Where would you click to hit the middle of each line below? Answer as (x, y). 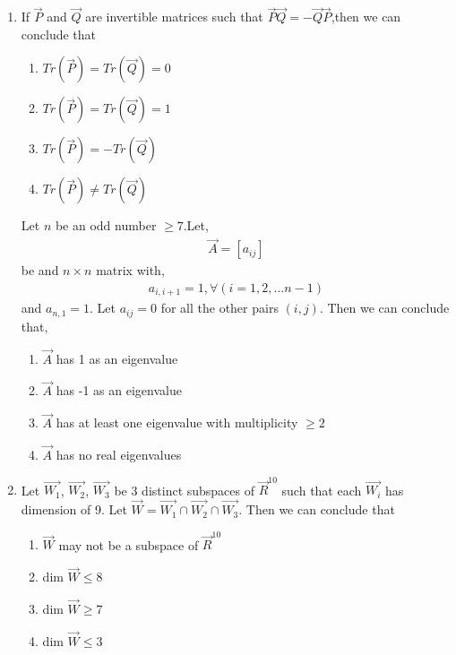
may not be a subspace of (129, 544)
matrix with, (130, 270)
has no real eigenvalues (119, 455)
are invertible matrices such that (174, 17)
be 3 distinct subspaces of (185, 490)
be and (40, 270)
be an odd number (106, 225)
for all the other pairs (219, 308)
